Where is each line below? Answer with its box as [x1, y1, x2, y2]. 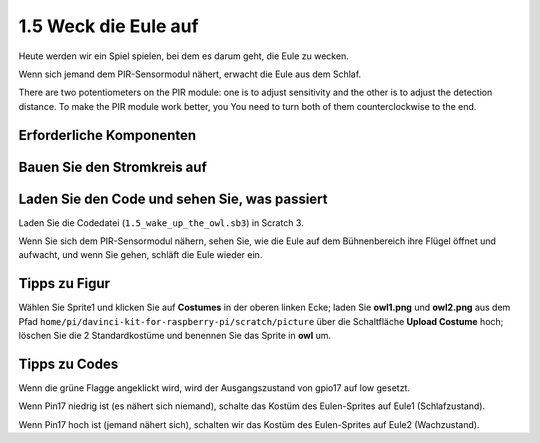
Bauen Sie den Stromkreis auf [18, 158, 207, 175]
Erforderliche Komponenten [18, 126, 197, 144]
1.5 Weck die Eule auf [18, 15, 199, 37]
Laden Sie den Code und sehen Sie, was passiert [18, 190, 329, 207]
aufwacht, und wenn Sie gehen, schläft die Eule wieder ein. [18, 249, 263, 261]
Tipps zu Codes [18, 355, 119, 372]
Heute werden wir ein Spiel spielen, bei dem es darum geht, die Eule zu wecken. [18, 50, 349, 62]
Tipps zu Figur [18, 275, 110, 292]
